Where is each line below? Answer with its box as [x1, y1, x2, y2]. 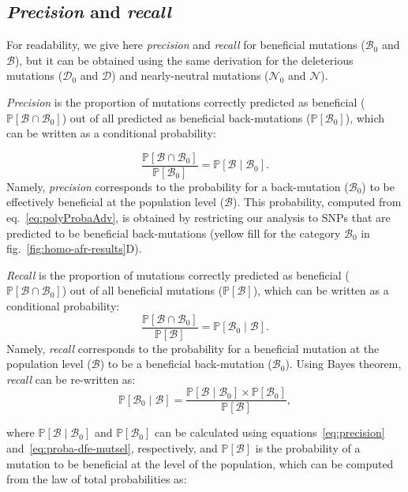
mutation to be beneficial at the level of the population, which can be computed [6, 455, 394, 471]
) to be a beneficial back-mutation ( [99, 355, 272, 372]
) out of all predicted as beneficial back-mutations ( [62, 109, 311, 126]
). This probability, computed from [233, 193, 402, 210]
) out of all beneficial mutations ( [62, 282, 223, 299]
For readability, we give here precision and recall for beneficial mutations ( [6, 36, 365, 53]
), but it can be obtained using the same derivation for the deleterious [14, 51, 354, 68]
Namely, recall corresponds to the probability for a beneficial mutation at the [6, 340, 380, 356]
